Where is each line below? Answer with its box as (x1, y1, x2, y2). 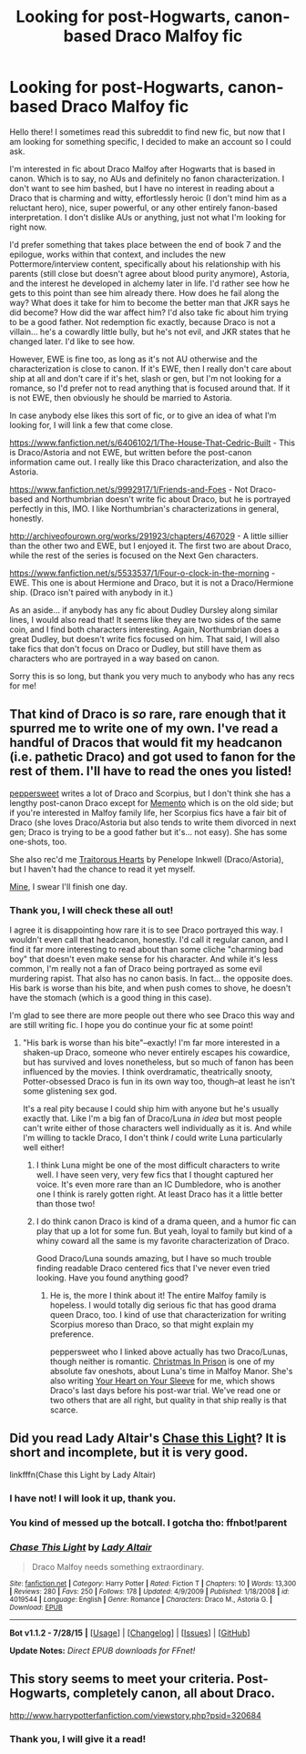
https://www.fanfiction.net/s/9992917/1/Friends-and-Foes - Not (9, 484, 249, 495)
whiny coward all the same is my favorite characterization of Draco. (36, 1236, 290, 1247)
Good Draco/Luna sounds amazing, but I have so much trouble (36, 1253, 272, 1264)
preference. (49, 1329, 94, 1340)
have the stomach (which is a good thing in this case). (9, 993, 212, 1004)
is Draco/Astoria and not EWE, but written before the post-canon (9, 446, 252, 457)
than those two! (36, 1198, 96, 1209)
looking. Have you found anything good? (36, 1272, 189, 1283)
